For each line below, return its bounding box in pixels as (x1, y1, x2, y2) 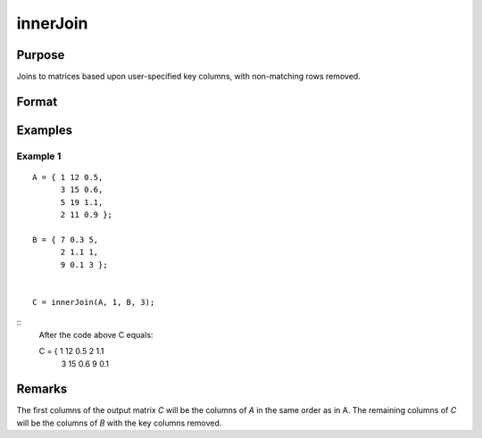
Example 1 (16, 150, 62, 162)
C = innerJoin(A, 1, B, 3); (32, 297, 155, 307)
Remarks (16, 382, 68, 397)
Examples (16, 122, 73, 137)
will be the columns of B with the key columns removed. (16, 417, 222, 428)
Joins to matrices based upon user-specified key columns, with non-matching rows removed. (16, 71, 361, 82)
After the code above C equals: (38, 329, 154, 340)
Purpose (16, 47, 65, 62)
